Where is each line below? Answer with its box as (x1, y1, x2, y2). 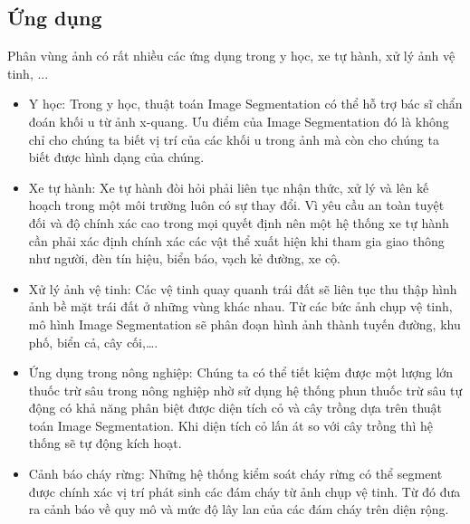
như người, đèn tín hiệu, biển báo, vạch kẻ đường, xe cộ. (28, 249, 341, 268)
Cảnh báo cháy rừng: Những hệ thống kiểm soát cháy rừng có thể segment (28, 464, 443, 483)
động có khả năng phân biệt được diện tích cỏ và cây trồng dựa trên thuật (28, 398, 443, 417)
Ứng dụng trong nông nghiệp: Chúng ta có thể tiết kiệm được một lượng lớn (28, 363, 454, 382)
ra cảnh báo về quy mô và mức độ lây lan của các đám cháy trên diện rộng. (28, 500, 449, 519)
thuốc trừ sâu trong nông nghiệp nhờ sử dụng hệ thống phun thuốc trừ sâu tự (28, 380, 463, 399)
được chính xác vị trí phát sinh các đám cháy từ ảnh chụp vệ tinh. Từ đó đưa (28, 481, 461, 500)
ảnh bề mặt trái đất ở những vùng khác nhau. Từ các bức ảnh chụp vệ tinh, (28, 297, 453, 316)
